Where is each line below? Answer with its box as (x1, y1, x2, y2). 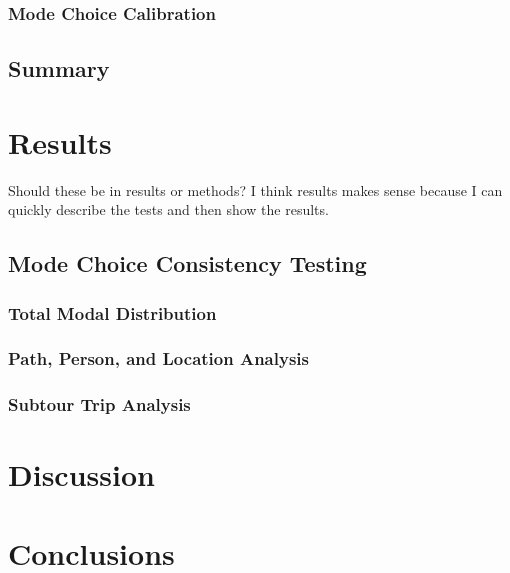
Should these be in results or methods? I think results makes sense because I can (8, 179, 503, 200)
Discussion (8, 454, 155, 495)
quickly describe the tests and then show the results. (8, 199, 329, 220)
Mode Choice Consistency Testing (8, 248, 367, 279)
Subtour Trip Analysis (8, 392, 191, 417)
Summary (8, 53, 110, 84)
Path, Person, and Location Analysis (8, 346, 309, 371)
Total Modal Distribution (8, 300, 217, 325)
